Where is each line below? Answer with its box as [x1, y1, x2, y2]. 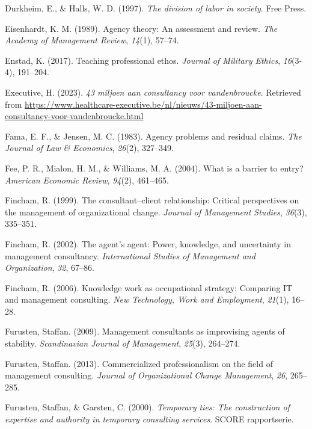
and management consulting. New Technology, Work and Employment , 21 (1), [5, 293, 289, 306]
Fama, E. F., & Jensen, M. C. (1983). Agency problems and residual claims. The [5, 129, 302, 142]
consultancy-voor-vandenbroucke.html [5, 110, 144, 122]
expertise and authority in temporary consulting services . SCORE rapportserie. [5, 413, 294, 425]
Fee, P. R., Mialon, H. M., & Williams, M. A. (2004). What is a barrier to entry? [5, 161, 304, 174]
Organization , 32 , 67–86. [5, 261, 94, 274]
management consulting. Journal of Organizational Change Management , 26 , [5, 369, 288, 381]
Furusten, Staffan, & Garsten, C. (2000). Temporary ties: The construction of [5, 401, 290, 413]
